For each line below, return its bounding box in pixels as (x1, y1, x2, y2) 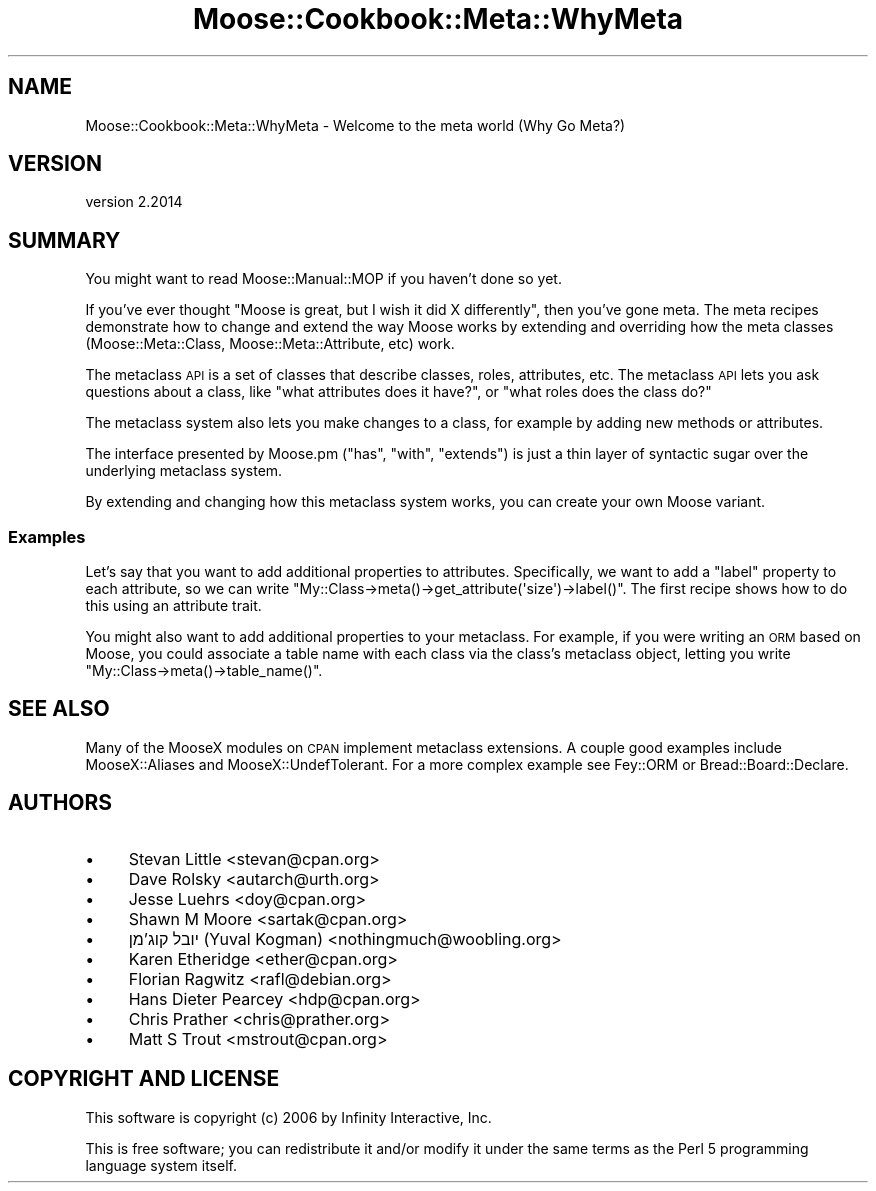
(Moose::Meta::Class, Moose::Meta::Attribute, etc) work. (85, 335, 455, 353)
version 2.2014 (85, 193, 183, 211)
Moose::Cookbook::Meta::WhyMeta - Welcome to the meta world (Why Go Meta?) (85, 116, 626, 134)
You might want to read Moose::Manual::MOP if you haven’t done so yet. (85, 270, 562, 288)
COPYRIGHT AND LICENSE (8, 1066, 280, 1092)
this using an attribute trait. (85, 597, 262, 615)
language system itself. (85, 1156, 237, 1174)
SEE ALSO (8, 696, 110, 722)
